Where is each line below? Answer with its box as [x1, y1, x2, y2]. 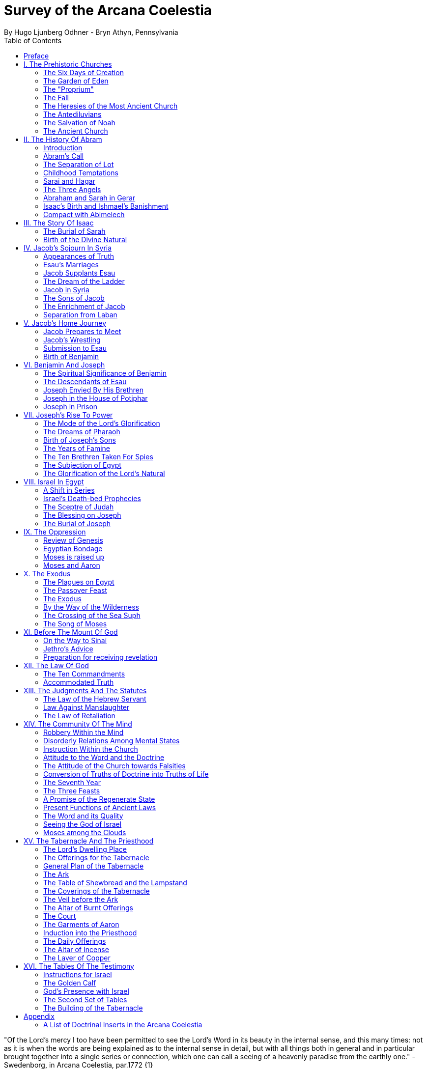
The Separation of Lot [43, 160, 114, 169]
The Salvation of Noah [43, 118, 115, 127]
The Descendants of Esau [43, 377, 127, 386]
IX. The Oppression [24, 527, 86, 536]
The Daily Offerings [43, 936, 106, 945]
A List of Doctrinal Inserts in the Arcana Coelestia [43, 1020, 202, 1029]
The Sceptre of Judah [43, 502, 114, 511]
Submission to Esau [43, 343, 107, 352]
